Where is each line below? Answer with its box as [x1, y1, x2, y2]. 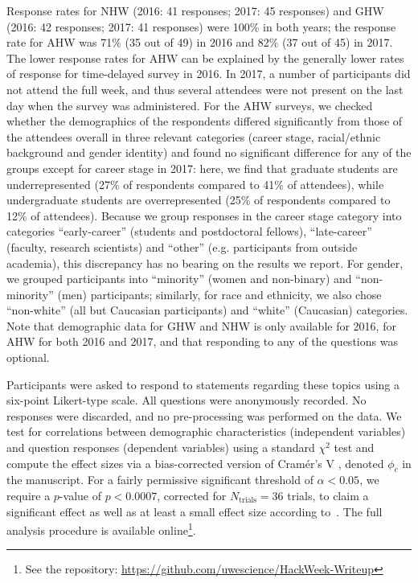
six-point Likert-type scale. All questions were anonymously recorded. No [6, 392, 367, 409]
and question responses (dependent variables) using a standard [6, 439, 315, 456]
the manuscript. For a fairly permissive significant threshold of [6, 471, 313, 488]
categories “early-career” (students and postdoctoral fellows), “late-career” [6, 223, 372, 240]
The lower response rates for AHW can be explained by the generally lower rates [6, 49, 404, 66]
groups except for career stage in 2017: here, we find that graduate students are [6, 159, 398, 176]
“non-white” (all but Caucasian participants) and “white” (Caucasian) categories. [6, 302, 408, 318]
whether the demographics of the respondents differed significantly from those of [6, 113, 403, 129]
